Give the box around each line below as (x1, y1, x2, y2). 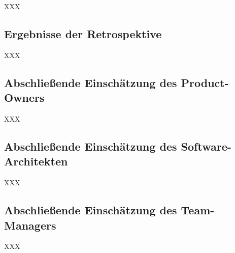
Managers (4, 217, 56, 233)
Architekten (4, 153, 68, 169)
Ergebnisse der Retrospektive (4, 25, 162, 41)
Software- (181, 138, 231, 154)
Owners (4, 90, 45, 105)
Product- (181, 74, 229, 90)
